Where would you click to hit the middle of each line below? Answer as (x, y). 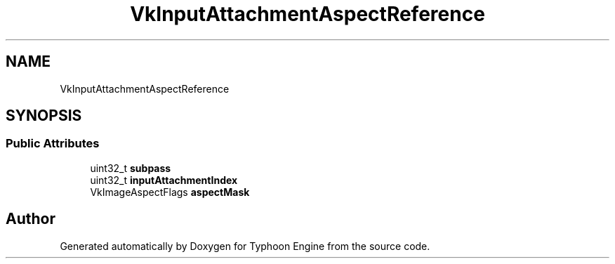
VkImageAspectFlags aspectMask (170, 192)
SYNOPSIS (44, 116)
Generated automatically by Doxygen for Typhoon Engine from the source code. (245, 246)
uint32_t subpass (131, 168)
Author (31, 219)
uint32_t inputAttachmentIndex (164, 180)
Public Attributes (53, 144)
